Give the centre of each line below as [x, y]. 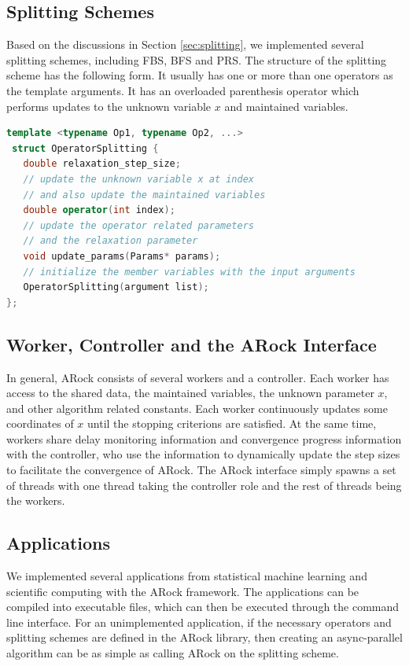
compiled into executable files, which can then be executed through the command [203, 607]
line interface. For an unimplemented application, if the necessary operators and [199, 622]
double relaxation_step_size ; [102, 164]
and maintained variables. [286, 106]
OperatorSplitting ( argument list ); [116, 287]
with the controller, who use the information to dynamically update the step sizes [203, 454]
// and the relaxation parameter [111, 241]
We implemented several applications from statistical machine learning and [187, 576]
